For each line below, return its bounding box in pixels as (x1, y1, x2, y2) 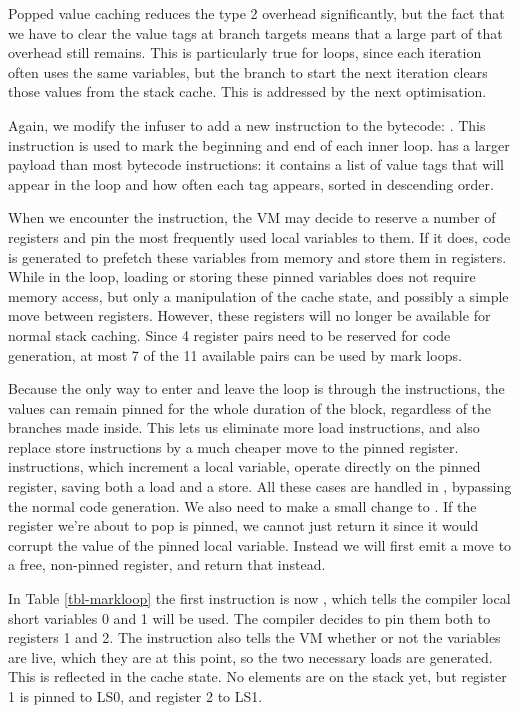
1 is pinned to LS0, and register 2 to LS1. (8, 686, 263, 706)
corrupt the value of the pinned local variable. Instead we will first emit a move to (8, 534, 512, 555)
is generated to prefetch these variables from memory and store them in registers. (8, 246, 507, 267)
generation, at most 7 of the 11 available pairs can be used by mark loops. (8, 344, 462, 365)
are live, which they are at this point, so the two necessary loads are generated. (8, 646, 493, 667)
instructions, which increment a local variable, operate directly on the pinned (8, 456, 481, 477)
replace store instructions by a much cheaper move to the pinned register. (8, 436, 459, 457)
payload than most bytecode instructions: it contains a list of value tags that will (8, 154, 504, 175)
